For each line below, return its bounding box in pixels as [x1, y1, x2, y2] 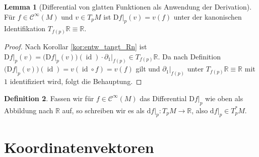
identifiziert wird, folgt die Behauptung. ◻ [10, 76, 142, 87]
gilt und [136, 63, 160, 74]
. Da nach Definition [158, 51, 221, 61]
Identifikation [4, 23, 46, 34]
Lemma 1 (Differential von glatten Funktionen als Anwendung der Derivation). [4, 2, 252, 12]
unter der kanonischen [173, 11, 242, 22]
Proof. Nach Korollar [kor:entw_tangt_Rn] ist [4, 41, 147, 51]
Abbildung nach [4, 105, 53, 115]
